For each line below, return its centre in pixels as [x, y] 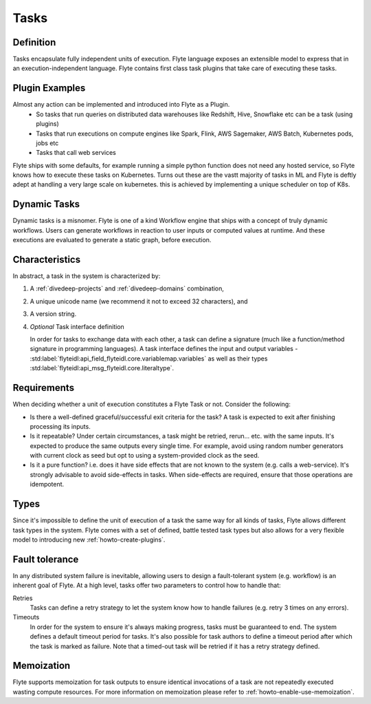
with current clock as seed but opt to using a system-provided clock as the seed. [145, 456]
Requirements [44, 388]
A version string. [53, 314]
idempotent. [47, 484]
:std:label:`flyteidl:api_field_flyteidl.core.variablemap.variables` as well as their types [149, 359]
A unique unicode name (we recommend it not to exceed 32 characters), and [139, 301]
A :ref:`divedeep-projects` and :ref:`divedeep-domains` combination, [127, 288]
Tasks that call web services [76, 153]
